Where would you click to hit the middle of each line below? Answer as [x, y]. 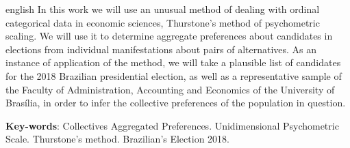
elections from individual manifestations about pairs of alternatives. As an [161, 49]
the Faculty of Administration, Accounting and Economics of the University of [170, 89]
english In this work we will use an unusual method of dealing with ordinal [163, 9]
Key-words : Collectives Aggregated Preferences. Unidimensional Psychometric [172, 125]
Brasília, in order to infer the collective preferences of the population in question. [176, 103]
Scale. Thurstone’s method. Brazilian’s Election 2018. [117, 139]
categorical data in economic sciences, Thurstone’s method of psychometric [163, 22]
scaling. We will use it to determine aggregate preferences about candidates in [169, 36]
